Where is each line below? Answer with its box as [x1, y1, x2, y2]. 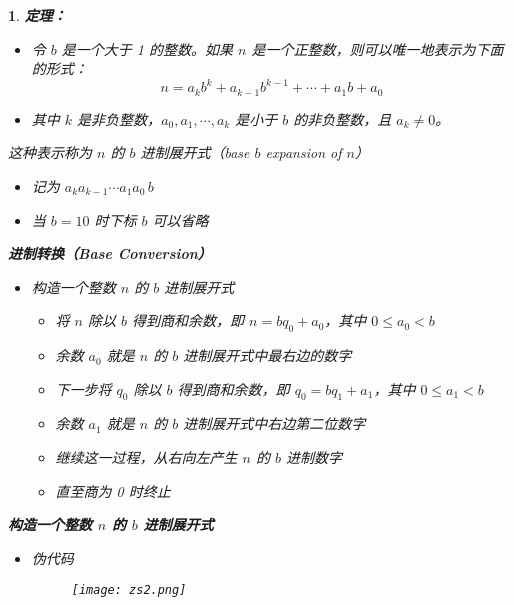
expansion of [265, 142, 342, 163]
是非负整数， [77, 108, 162, 129]
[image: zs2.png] [71, 583, 187, 598]
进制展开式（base [140, 142, 250, 163]
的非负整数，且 [293, 108, 392, 129]
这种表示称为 [8, 142, 92, 163]
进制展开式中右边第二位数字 [183, 413, 366, 434]
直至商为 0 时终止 [55, 480, 171, 501]
